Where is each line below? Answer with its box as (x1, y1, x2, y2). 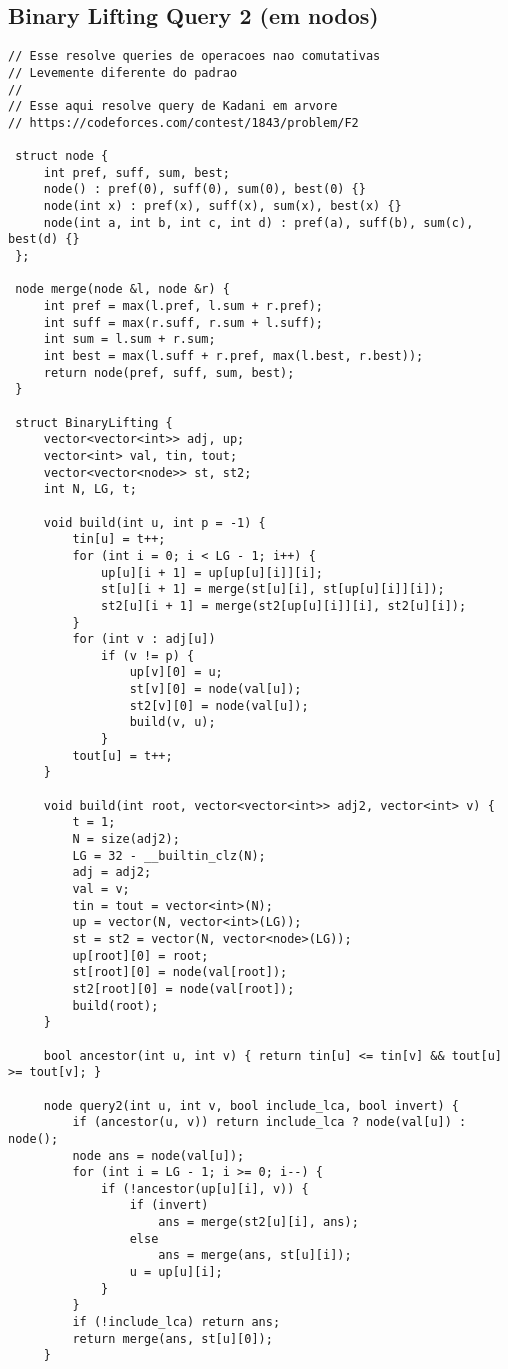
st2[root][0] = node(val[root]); (72, 981, 295, 996)
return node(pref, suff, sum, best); (43, 365, 295, 380)
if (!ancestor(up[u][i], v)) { (101, 1181, 309, 1196)
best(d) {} (8, 232, 80, 247)
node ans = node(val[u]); (72, 1148, 245, 1163)
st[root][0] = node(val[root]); (72, 965, 288, 980)
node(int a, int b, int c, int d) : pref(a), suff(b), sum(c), (43, 215, 474, 230)
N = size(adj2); (72, 832, 180, 847)
